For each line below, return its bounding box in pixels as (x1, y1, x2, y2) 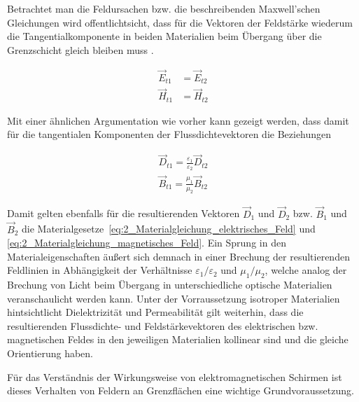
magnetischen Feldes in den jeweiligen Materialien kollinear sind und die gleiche (7, 332, 349, 347)
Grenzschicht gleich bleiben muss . (7, 42, 154, 57)
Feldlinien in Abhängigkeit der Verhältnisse (7, 263, 192, 277)
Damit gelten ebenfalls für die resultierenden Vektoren (7, 206, 240, 221)
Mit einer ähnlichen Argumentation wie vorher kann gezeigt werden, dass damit (7, 113, 349, 127)
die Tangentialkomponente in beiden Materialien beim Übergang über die (7, 29, 322, 43)
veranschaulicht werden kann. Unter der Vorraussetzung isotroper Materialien (7, 291, 340, 305)
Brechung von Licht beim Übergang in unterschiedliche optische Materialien (7, 277, 332, 292)
